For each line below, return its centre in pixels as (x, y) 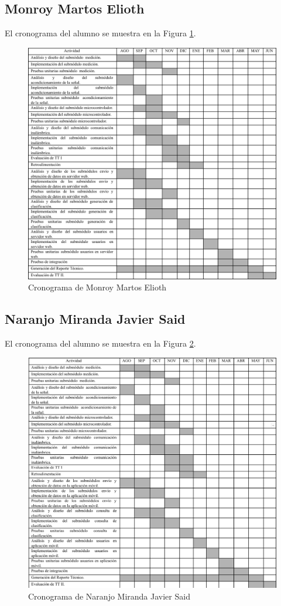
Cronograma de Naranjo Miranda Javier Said (109, 596)
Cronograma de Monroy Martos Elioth (97, 287)
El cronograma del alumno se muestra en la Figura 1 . (100, 33)
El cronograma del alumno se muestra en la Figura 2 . (100, 343)
